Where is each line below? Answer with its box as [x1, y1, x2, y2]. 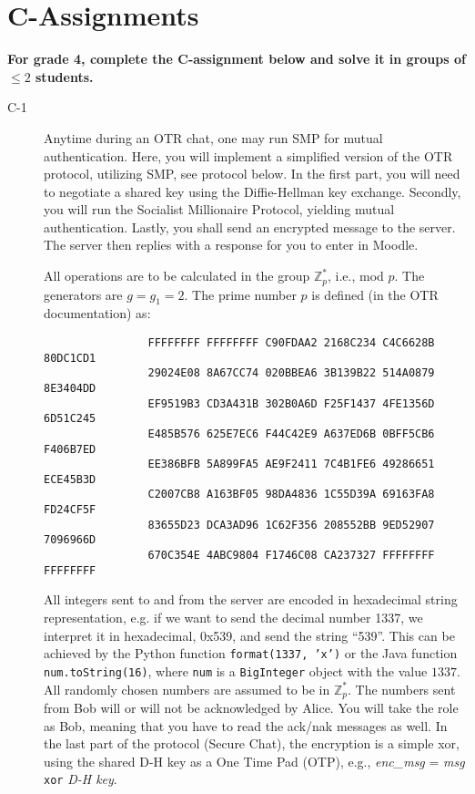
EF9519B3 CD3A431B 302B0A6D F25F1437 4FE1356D [147, 397, 435, 410]
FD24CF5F [44, 503, 96, 517]
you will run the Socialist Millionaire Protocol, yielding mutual [44, 200, 395, 219]
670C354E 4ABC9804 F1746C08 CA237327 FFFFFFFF [147, 549, 435, 562]
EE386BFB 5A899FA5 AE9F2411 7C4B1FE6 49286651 [147, 458, 435, 471]
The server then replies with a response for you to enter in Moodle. [44, 235, 419, 254]
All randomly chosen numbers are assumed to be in [44, 679, 330, 698]
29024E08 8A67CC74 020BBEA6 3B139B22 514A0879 [147, 366, 435, 380]
